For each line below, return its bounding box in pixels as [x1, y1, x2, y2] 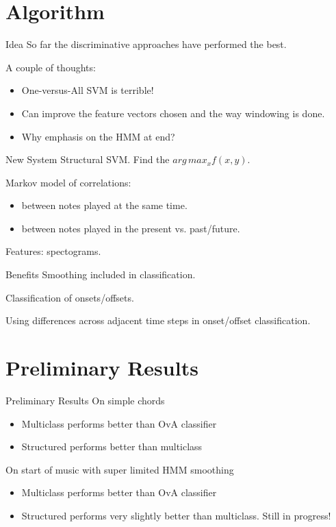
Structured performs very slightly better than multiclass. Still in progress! [21, 508, 331, 522]
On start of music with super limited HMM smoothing [5, 462, 234, 476]
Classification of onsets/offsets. [5, 290, 134, 304]
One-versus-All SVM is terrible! [21, 83, 154, 97]
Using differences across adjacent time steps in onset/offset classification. [5, 313, 311, 328]
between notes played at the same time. [21, 198, 188, 212]
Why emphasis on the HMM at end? [21, 129, 175, 143]
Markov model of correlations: [5, 175, 131, 189]
